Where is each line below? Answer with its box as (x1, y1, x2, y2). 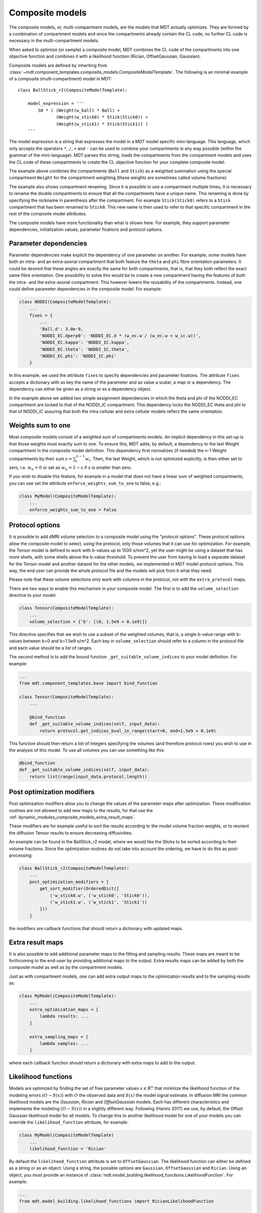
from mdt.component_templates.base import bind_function (19, 680, 158, 686)
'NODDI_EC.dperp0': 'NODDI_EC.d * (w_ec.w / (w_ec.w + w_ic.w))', (39, 333, 201, 338)
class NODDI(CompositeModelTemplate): (19, 299, 112, 304)
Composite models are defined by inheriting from (9, 62, 108, 68)
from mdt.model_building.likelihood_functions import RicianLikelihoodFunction (19, 1198, 214, 1204)
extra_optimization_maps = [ (29, 1007, 99, 1012)
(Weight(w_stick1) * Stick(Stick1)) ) (56, 121, 148, 127)
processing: (9, 852, 33, 858)
